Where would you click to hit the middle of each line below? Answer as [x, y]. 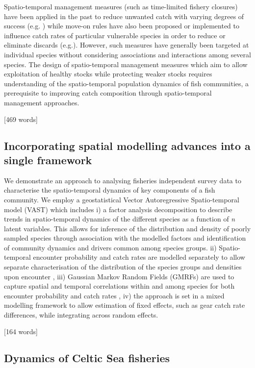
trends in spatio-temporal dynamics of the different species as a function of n [120, 219]
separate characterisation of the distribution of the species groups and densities [123, 267]
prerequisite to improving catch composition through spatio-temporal [108, 93]
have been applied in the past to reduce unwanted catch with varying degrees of [124, 16]
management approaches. [42, 102]
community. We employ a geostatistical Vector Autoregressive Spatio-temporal [122, 199]
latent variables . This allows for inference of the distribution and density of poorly [127, 228]
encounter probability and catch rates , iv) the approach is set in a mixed [114, 295]
